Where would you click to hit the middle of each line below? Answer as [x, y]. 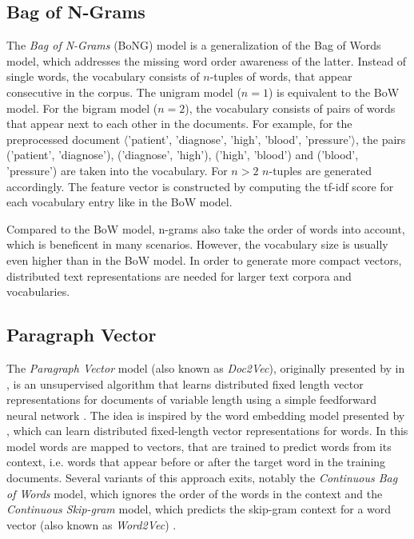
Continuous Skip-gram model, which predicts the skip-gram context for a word [199, 509]
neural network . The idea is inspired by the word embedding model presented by [206, 415]
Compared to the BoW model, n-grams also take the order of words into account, [206, 228]
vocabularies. [38, 291]
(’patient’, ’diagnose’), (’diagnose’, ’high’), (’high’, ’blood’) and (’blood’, [183, 155]
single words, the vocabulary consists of [103, 76]
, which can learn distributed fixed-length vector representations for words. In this [207, 431]
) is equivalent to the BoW [334, 92]
